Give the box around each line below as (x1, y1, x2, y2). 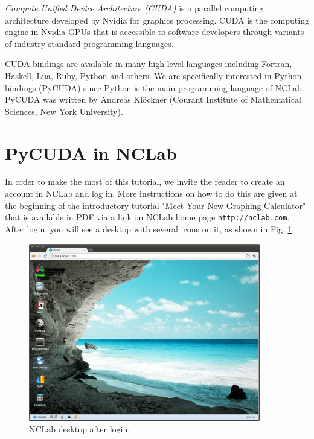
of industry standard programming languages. (5, 37, 174, 50)
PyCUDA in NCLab (5, 140, 177, 165)
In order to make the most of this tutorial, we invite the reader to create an (5, 175, 285, 188)
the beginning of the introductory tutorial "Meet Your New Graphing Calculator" (5, 199, 306, 211)
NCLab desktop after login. (29, 423, 130, 435)
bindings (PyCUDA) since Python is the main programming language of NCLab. (5, 81, 304, 94)
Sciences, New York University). (5, 104, 123, 117)
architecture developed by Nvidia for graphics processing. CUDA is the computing (5, 13, 309, 26)
